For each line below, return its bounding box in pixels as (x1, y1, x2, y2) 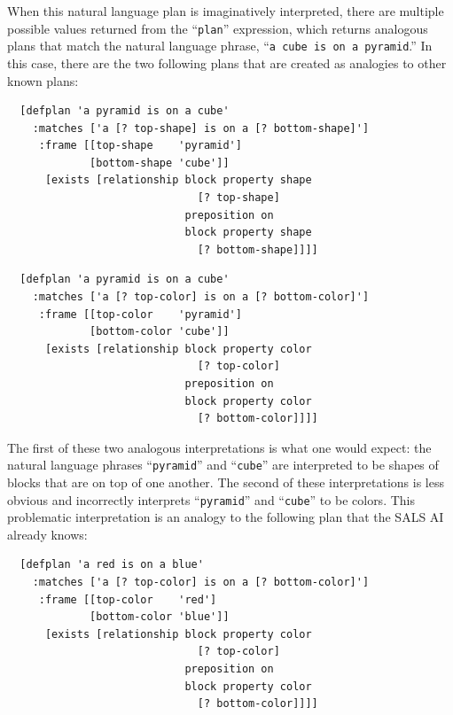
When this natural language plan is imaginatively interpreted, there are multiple (7, 2, 444, 19)
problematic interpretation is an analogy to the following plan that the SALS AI (7, 508, 444, 526)
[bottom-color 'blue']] (90, 610, 230, 624)
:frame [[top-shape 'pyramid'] (38, 139, 242, 152)
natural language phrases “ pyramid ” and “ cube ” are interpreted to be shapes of (7, 455, 439, 474)
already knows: (7, 525, 88, 543)
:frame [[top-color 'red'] (38, 593, 217, 606)
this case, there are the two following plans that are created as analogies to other (7, 53, 447, 72)
